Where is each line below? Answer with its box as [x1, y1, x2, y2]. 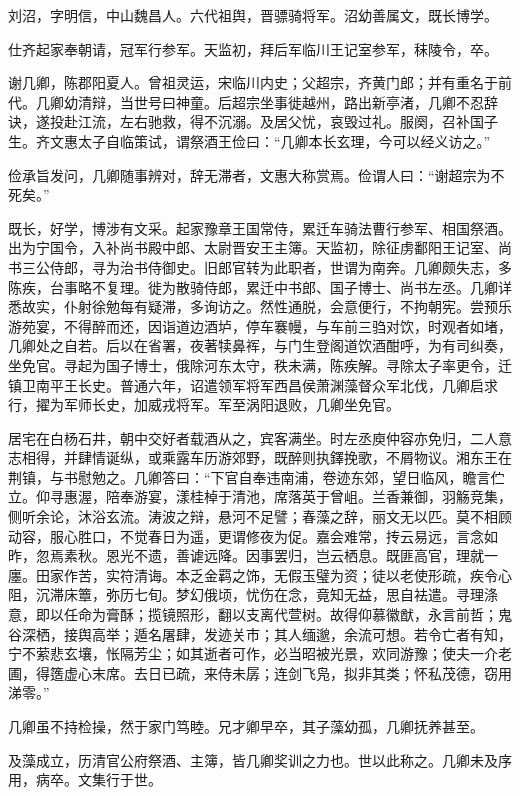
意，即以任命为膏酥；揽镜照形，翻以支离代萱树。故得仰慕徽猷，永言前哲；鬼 [8, 604, 512, 625]
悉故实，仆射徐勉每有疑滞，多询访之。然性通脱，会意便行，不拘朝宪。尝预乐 [8, 296, 512, 317]
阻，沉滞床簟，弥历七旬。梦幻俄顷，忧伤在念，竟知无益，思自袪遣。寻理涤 [8, 584, 498, 605]
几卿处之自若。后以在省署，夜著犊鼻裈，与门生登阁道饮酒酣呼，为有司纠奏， [8, 335, 512, 356]
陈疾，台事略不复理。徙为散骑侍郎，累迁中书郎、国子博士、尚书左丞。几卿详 [8, 276, 512, 297]
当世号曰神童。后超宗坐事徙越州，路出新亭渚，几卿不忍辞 [119, 91, 498, 112]
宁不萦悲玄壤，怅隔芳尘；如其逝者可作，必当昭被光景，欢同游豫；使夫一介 [8, 643, 498, 664]
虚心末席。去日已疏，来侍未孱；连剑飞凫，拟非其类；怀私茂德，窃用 [63, 662, 512, 683]
